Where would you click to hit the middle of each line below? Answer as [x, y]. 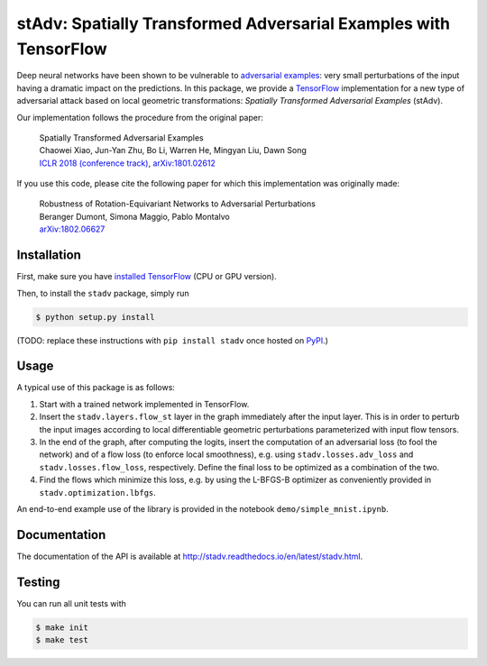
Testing [38, 582]
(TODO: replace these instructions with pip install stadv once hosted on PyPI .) [173, 340]
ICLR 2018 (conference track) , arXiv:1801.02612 [127, 163]
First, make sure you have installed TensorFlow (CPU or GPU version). [147, 277]
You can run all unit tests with [71, 603]
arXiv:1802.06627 [72, 229]
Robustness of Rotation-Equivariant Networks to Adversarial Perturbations [177, 204]
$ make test [62, 640]
